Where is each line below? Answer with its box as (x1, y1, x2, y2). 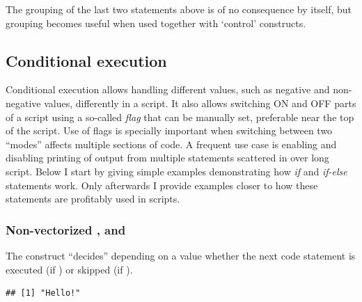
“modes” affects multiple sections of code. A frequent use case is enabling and (6, 136, 337, 151)
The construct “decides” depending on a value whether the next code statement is (6, 248, 356, 262)
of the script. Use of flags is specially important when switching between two (6, 123, 333, 138)
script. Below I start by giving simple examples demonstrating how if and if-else (6, 164, 347, 178)
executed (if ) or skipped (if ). (6, 262, 133, 276)
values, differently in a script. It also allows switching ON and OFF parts (44, 95, 356, 110)
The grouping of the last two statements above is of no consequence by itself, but (6, 2, 352, 16)
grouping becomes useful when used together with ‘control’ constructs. (6, 15, 306, 30)
